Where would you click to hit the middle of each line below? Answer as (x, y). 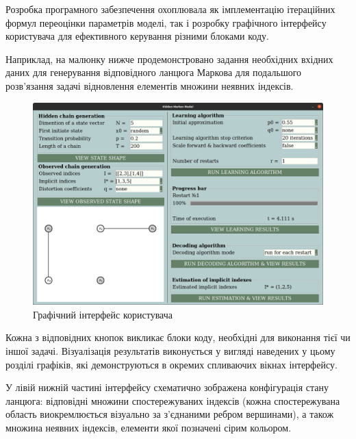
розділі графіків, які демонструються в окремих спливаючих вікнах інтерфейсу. (171, 364)
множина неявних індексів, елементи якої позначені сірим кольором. (149, 427)
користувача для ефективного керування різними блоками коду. (137, 36)
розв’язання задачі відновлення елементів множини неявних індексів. (150, 85)
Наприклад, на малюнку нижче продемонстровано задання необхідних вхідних (169, 59)
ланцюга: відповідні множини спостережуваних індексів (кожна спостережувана (173, 400)
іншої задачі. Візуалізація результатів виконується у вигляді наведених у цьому (170, 350)
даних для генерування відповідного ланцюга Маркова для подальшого (154, 72)
